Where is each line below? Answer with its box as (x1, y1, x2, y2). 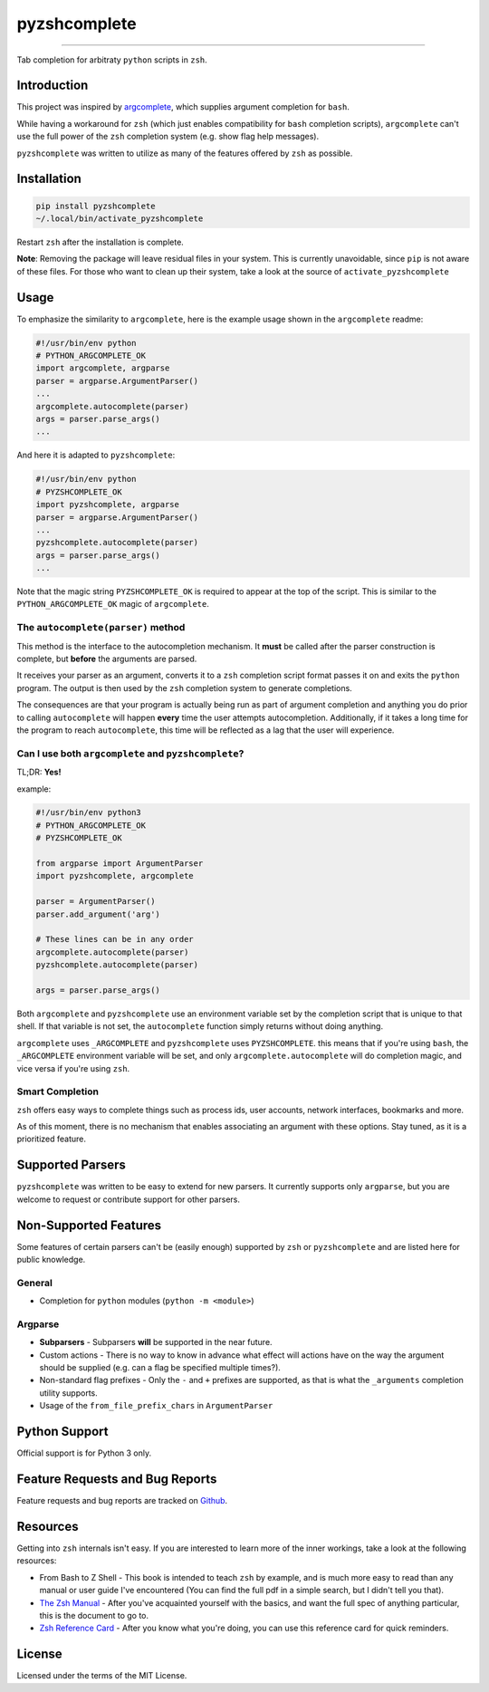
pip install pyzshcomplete (35, 200, 156, 211)
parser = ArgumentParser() (35, 897, 156, 907)
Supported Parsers (16, 1158, 127, 1173)
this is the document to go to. (39, 1610, 149, 1620)
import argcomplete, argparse (35, 363, 170, 373)
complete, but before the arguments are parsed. (16, 653, 197, 665)
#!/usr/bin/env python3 (35, 807, 142, 818)
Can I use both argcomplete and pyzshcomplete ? (16, 747, 244, 760)
